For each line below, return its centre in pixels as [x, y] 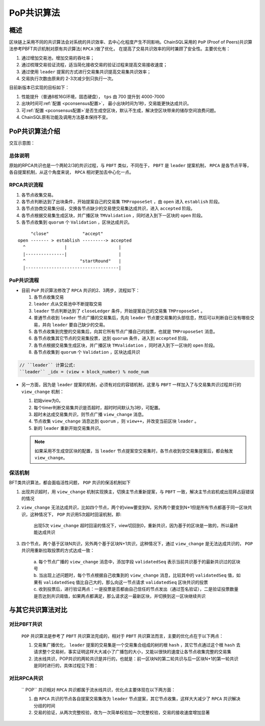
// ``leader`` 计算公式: [48, 365]
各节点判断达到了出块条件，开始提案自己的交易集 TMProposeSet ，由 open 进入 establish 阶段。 [122, 201]
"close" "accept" [67, 234]
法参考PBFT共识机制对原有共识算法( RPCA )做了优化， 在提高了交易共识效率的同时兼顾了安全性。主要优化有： [120, 49]
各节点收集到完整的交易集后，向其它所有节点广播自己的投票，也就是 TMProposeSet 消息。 [126, 331]
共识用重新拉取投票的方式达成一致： [58, 551]
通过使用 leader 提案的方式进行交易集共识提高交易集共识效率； [86, 72]
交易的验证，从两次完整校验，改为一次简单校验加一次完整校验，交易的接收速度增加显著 [122, 713]
